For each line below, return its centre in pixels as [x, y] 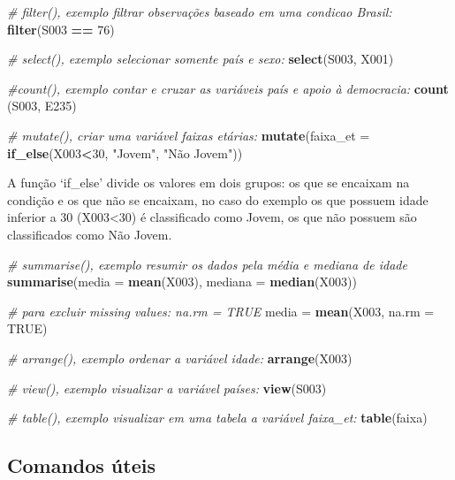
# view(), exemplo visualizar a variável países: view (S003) [167, 388]
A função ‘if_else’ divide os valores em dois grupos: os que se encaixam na [209, 183]
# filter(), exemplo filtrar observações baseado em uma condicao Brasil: [200, 11]
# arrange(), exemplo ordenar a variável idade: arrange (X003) [180, 358]
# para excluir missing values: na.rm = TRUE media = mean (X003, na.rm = [221, 311]
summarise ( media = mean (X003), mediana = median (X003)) [182, 282]
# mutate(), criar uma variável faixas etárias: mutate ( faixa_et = [189, 135]
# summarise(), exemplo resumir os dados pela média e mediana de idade [207, 264]
